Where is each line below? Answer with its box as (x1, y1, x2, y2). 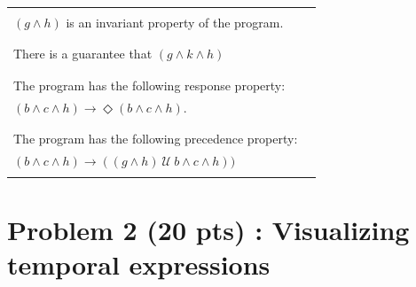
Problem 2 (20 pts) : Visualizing (7, 212, 410, 248)
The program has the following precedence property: (13, 128, 298, 147)
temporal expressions (7, 246, 271, 283)
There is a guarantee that (13, 44, 153, 63)
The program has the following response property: (13, 75, 286, 94)
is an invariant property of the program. (66, 13, 284, 31)
